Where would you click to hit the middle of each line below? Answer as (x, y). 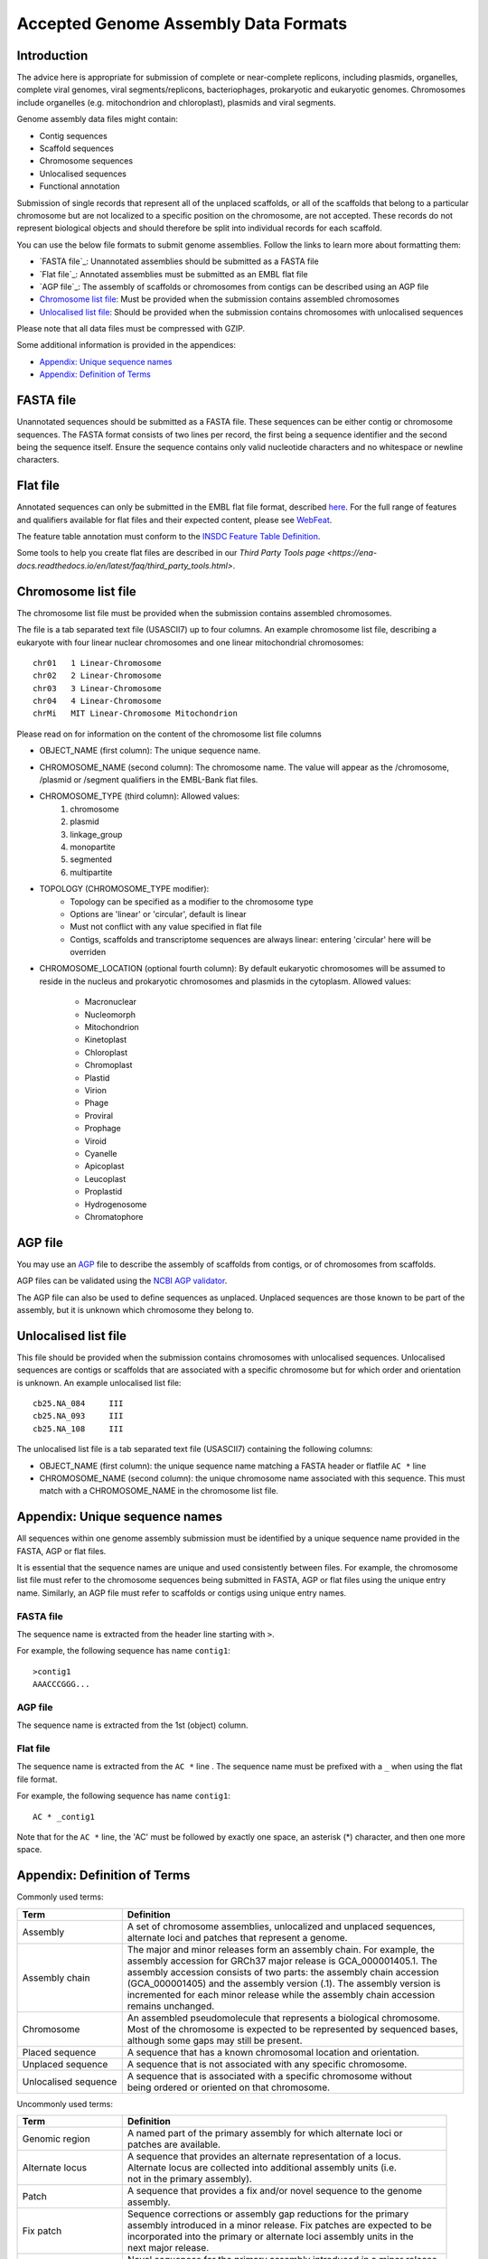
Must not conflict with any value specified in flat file (166, 927)
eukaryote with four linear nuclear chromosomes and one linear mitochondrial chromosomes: (190, 642)
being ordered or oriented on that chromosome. (228, 2087)
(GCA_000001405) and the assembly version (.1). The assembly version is (284, 1983)
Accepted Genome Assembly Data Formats (182, 23)
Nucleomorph (110, 1014)
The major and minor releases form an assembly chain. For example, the (281, 1949)
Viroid (96, 1141)
